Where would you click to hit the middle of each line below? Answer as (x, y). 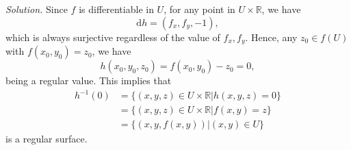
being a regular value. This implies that (89, 80)
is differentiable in (116, 9)
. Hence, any (271, 37)
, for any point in (199, 9)
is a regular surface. (47, 139)
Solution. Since (37, 9)
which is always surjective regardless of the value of (113, 37)
